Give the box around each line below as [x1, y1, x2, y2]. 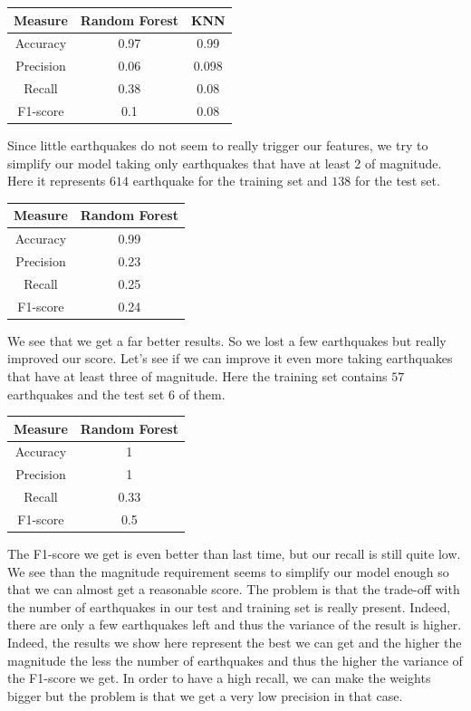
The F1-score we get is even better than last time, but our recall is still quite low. [7, 544, 461, 563]
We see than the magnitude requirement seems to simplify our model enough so [7, 562, 449, 581]
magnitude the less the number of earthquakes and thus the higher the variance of [7, 650, 463, 669]
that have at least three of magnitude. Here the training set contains [7, 366, 388, 385]
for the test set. [354, 171, 440, 190]
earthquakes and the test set [7, 384, 165, 403]
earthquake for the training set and [132, 171, 328, 190]
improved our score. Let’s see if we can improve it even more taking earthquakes [7, 349, 453, 368]
